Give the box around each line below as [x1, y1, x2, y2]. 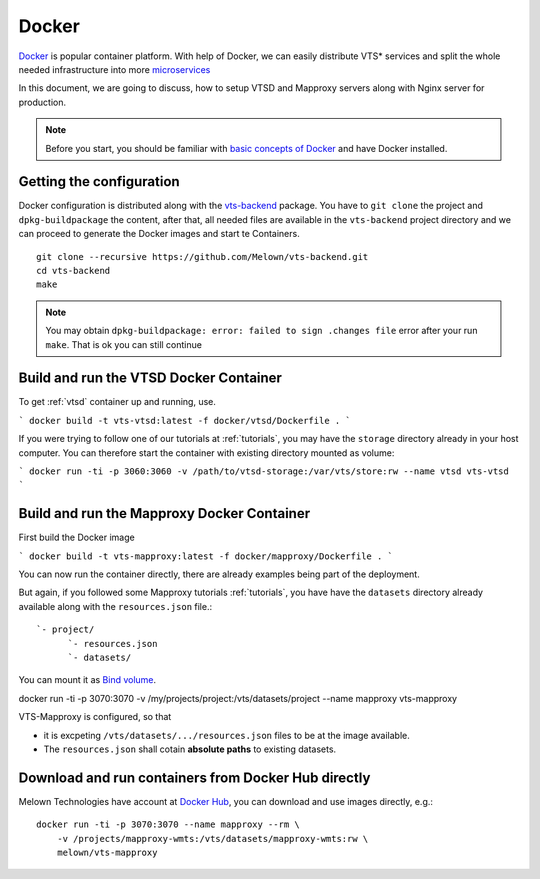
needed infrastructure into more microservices [18, 63, 211, 75]
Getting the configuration [18, 173, 180, 190]
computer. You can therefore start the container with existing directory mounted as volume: [18, 446, 395, 459]
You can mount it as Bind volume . [18, 674, 157, 686]
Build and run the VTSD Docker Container [18, 370, 282, 387]
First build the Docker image [18, 531, 135, 544]
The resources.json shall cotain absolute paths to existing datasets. [43, 743, 337, 755]
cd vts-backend [36, 265, 111, 276]
